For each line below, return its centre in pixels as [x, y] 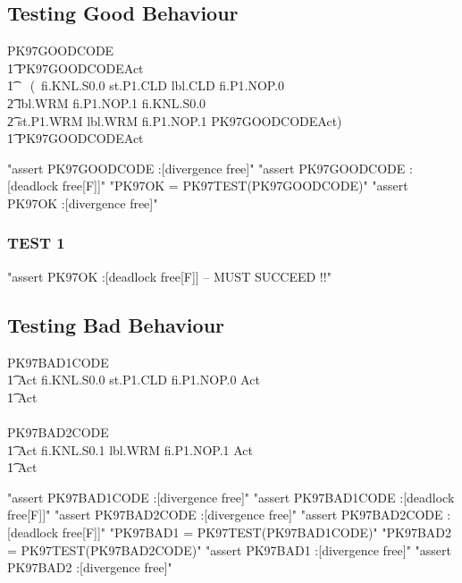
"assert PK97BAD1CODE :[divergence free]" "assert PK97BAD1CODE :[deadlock [231, 497]
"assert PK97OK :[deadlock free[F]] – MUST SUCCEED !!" [169, 276]
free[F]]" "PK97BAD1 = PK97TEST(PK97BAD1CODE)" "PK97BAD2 [257, 532]
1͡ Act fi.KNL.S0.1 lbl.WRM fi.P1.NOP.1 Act [130, 449]
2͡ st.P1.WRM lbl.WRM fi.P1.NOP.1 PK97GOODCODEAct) [175, 120]
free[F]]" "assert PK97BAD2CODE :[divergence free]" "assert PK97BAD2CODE [225, 515]
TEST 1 [36, 243]
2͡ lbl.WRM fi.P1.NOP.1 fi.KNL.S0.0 [107, 102]
